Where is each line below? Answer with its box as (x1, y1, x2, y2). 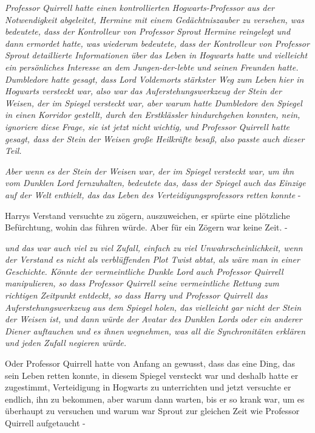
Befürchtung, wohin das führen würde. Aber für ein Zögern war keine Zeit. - (5, 221, 288, 234)
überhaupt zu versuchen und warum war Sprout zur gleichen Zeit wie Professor (5, 404, 300, 417)
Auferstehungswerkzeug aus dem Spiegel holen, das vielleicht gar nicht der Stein (5, 300, 302, 313)
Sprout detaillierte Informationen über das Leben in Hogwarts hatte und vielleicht (5, 49, 308, 61)
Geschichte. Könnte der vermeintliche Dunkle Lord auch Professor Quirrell (5, 265, 283, 277)
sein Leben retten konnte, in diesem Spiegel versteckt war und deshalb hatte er (5, 369, 299, 381)
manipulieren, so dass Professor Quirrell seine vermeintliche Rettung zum (5, 277, 279, 289)
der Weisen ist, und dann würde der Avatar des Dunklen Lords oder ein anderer (5, 313, 302, 325)
